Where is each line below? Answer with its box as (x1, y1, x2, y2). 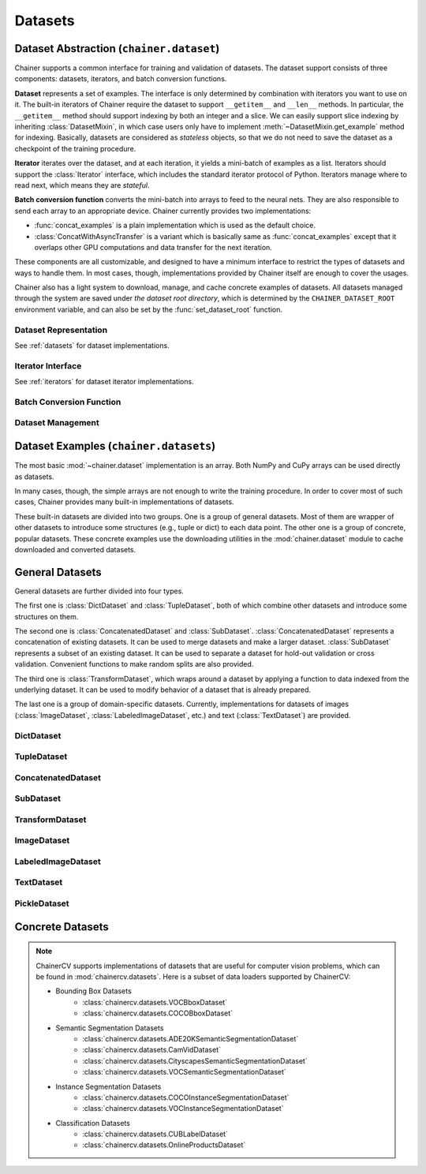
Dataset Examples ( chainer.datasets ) (14, 439, 216, 453)
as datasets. (14, 472, 54, 481)
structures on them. (14, 611, 79, 621)
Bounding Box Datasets (55, 986, 132, 996)
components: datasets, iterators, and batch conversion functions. (14, 74, 227, 84)
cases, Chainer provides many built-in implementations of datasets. (14, 497, 234, 507)
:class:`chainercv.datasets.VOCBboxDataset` (82, 997, 228, 1007)
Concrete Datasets (14, 920, 110, 933)
